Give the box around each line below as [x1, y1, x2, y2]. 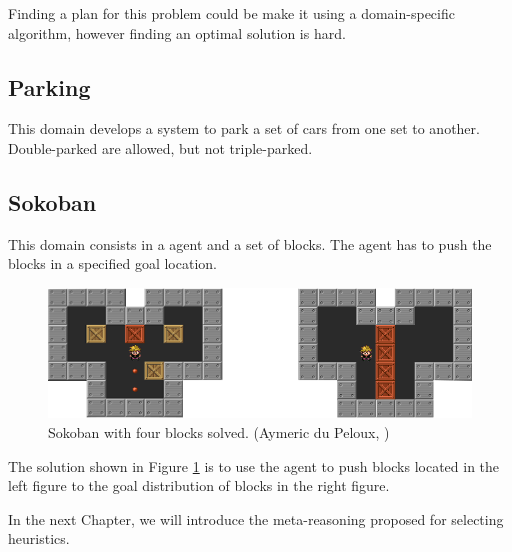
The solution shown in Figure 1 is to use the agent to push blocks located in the [8, 455, 500, 476]
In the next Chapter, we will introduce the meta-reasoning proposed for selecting [8, 508, 504, 529]
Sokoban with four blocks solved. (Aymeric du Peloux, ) [48, 422, 390, 443]
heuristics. [8, 528, 70, 549]
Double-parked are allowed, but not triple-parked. [8, 137, 313, 158]
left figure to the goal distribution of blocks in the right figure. [8, 475, 390, 496]
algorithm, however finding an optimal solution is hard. [8, 22, 346, 43]
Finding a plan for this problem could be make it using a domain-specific [8, 3, 455, 23]
